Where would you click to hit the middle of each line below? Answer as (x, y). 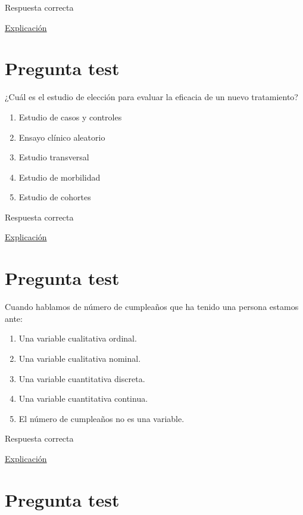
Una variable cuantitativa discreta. (82, 378)
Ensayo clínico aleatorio (62, 137)
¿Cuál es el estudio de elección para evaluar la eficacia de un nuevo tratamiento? (151, 97)
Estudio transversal (54, 157)
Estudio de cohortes (55, 197)
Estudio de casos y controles (70, 117)
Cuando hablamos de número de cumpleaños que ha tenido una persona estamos (152, 307)
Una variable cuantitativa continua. (83, 398)
